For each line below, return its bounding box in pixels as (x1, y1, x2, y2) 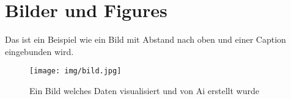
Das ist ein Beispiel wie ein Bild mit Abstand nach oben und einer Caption (5, 33, 286, 46)
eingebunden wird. (5, 45, 74, 57)
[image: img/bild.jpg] (29, 67, 122, 76)
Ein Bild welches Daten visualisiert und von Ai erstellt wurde (29, 84, 259, 97)
